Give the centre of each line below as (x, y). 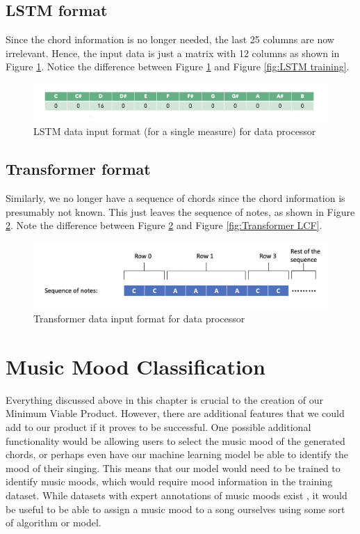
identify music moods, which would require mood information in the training (169, 481)
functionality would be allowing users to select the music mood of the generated (175, 440)
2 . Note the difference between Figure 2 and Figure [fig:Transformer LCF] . (164, 225)
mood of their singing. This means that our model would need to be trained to (173, 468)
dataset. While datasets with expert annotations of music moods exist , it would (177, 495)
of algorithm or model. (54, 523)
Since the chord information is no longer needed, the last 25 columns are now (170, 39)
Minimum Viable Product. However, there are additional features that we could (175, 413)
